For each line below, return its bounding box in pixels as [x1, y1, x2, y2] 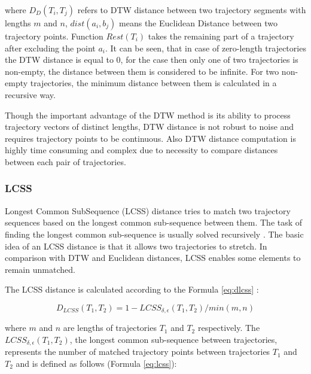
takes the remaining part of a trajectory [148, 30, 294, 42]
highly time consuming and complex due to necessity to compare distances [5, 144, 278, 156]
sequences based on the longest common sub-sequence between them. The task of [5, 216, 303, 229]
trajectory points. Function [5, 30, 103, 42]
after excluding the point [5, 41, 96, 54]
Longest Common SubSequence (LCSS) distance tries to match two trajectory [5, 204, 291, 217]
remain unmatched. [5, 263, 75, 275]
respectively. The [197, 321, 260, 334]
